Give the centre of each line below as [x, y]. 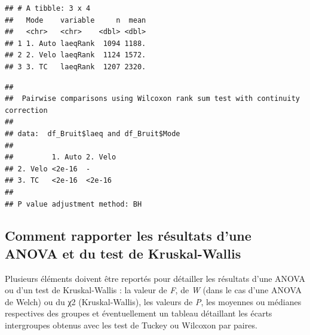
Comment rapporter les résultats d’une [128, 236]
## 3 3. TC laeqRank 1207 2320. [76, 67]
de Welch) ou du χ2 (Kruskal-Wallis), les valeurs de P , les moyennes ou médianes [153, 301]
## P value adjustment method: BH [73, 204]
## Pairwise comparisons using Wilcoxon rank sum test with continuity [152, 99]
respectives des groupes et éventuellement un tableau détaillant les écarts [139, 313]
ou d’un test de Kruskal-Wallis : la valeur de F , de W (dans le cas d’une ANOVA [153, 290]
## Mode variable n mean [76, 20]
